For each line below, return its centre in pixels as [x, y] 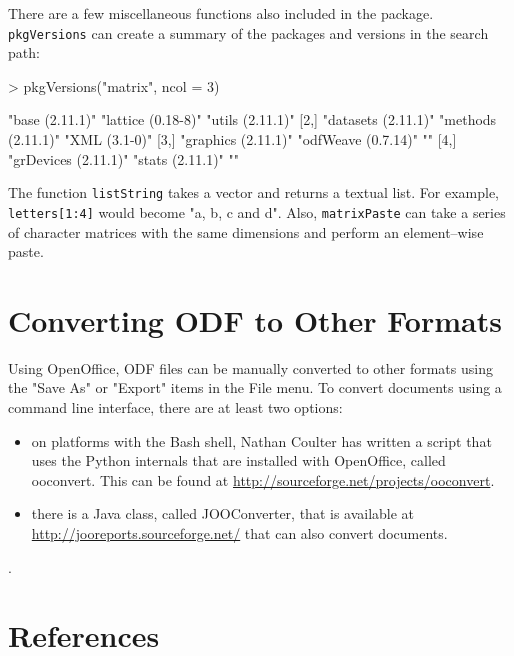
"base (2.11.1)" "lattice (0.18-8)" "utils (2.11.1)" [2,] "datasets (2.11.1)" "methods [252, 119]
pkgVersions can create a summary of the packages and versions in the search [248, 32]
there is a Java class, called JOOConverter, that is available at [223, 513]
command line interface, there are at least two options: [175, 407]
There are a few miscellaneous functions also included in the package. [221, 13]
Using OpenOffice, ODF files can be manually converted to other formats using [250, 367]
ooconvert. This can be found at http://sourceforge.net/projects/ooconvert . [263, 479]
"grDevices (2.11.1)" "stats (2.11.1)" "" [123, 158]
